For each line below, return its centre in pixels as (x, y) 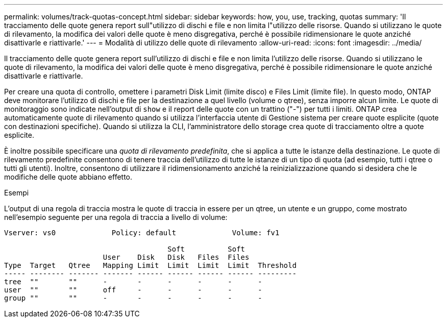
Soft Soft (206, 249)
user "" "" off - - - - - (133, 290)
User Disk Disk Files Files (176, 257)
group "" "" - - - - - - (133, 298)
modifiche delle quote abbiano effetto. (68, 177)
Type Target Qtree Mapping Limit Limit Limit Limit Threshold (151, 265)
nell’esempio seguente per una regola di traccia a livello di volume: (116, 217)
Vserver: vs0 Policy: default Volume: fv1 (142, 233)
